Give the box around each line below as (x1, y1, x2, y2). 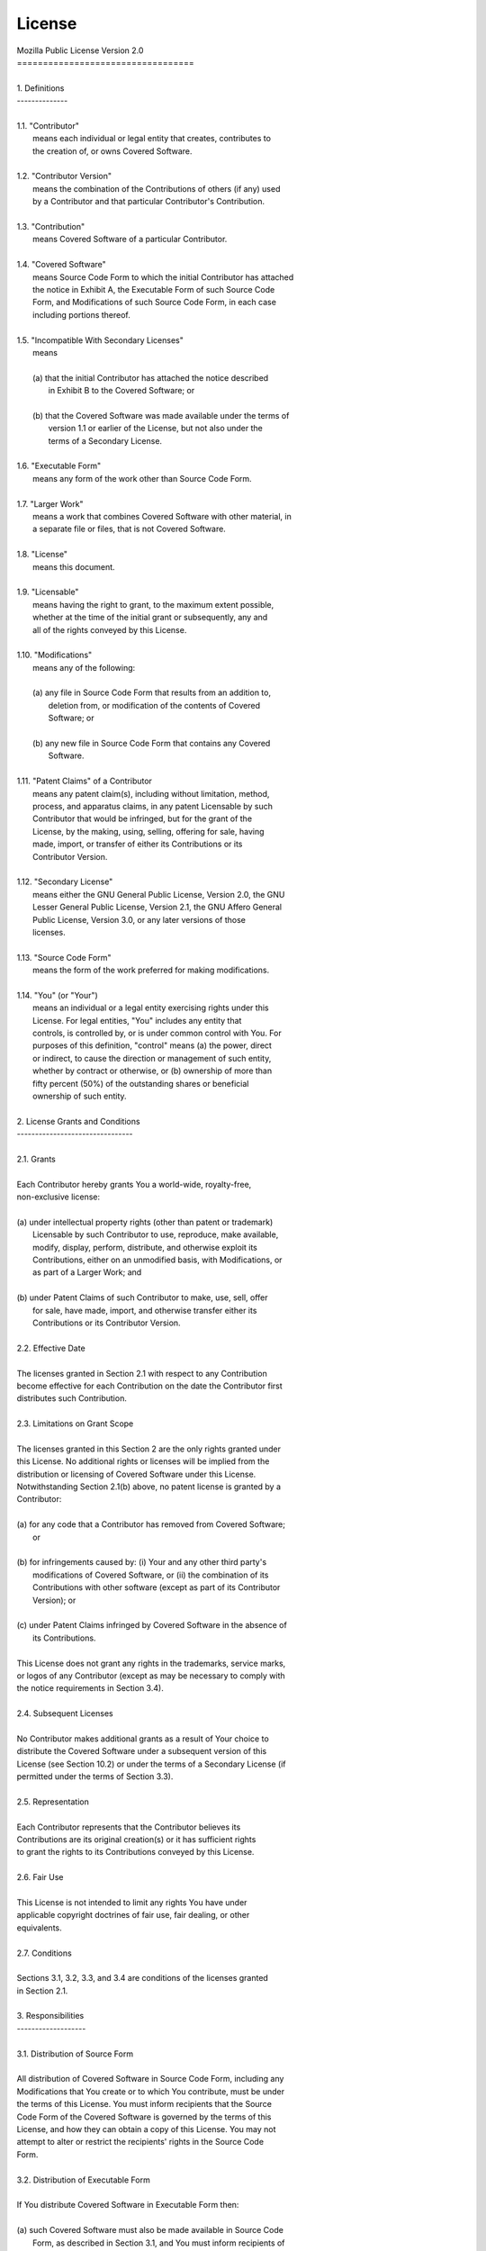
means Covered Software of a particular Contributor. (32, 234, 228, 245)
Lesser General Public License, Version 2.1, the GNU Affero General (32, 901, 283, 913)
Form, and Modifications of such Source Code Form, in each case (32, 297, 276, 308)
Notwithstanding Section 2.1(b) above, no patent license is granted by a (16, 1481, 282, 1492)
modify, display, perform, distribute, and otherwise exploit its (32, 1242, 258, 1252)
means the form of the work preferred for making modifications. (32, 964, 270, 976)
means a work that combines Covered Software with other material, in (32, 511, 292, 521)
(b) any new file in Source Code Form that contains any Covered (32, 738, 271, 749)
